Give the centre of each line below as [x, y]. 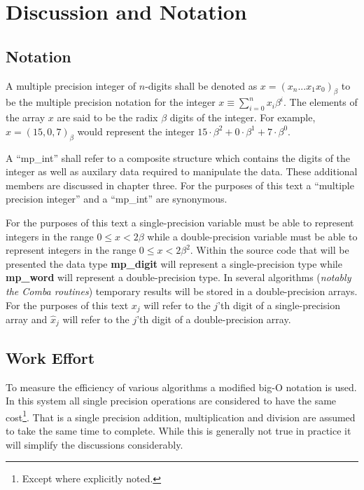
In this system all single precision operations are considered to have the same [171, 401]
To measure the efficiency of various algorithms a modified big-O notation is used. [181, 387]
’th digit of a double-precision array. [214, 319]
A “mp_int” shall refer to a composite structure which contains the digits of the [178, 157]
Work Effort [50, 357]
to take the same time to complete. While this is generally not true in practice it [178, 431]
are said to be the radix [107, 117]
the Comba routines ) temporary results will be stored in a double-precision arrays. [182, 291]
